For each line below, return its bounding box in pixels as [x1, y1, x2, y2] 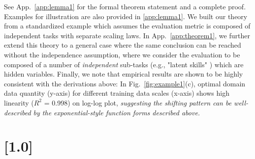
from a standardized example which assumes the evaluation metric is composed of [4, 21, 251, 31]
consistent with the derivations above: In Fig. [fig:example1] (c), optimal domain [4, 78, 246, 88]
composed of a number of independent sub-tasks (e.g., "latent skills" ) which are [4, 59, 244, 69]
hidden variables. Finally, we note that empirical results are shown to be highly [4, 69, 243, 79]
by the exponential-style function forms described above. [33, 107, 200, 117]
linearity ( [4, 97, 34, 107]
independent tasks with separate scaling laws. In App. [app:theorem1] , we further [4, 30, 250, 40]
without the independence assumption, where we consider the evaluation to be [4, 49, 240, 59]
